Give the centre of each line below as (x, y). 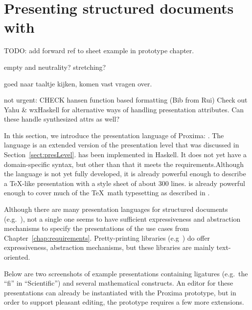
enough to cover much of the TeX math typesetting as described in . (107, 193)
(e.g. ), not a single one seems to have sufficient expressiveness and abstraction (122, 218)
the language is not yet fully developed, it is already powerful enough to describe (125, 174)
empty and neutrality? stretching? (55, 67)
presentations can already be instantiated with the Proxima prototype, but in (120, 292)
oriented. (17, 257)
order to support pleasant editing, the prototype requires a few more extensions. (124, 302)
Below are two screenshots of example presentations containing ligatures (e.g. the (126, 273)
